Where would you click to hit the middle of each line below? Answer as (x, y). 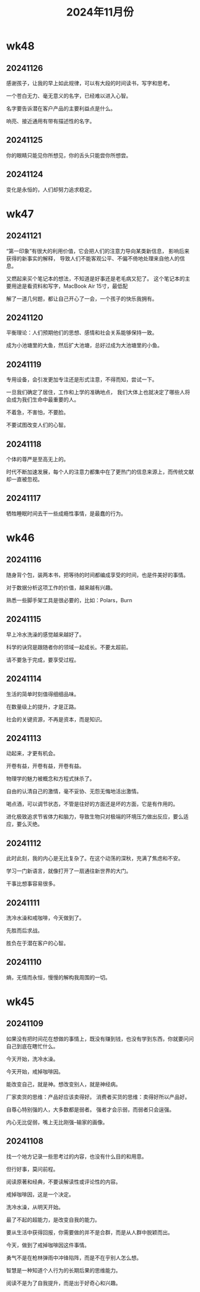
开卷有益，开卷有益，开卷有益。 (45, 766)
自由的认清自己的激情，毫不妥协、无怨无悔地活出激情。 (74, 791)
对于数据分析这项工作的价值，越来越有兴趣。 (61, 587)
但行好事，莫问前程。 (32, 1169)
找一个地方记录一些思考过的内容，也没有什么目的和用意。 (76, 1156)
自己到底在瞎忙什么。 (32, 1046)
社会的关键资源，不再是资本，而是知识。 (56, 719)
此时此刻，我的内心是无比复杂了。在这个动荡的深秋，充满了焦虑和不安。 (95, 858)
